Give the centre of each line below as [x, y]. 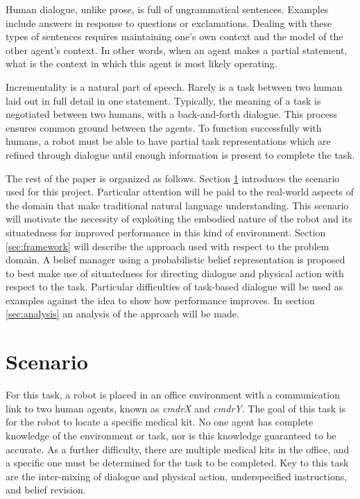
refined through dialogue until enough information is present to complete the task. [180, 154]
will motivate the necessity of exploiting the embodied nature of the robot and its [179, 219]
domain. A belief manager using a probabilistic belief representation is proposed [175, 260]
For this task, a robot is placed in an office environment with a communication [173, 395]
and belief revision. [46, 490]
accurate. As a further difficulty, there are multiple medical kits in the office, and [178, 449]
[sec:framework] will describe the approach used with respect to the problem [168, 246]
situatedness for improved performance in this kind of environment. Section [166, 232]
